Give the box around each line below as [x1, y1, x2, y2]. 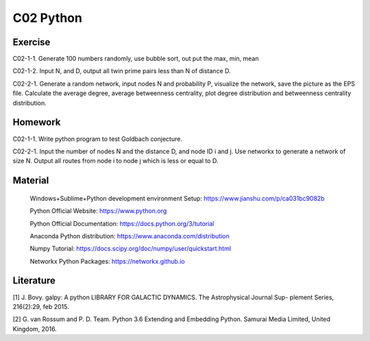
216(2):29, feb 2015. [12, 302, 70, 311]
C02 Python [12, 10, 82, 25]
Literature [12, 275, 56, 287]
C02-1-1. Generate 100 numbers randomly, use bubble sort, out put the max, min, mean [12, 55, 260, 63]
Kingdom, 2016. [12, 325, 58, 333]
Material [12, 175, 49, 186]
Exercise [12, 36, 51, 48]
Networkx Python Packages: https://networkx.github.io [29, 257, 185, 265]
